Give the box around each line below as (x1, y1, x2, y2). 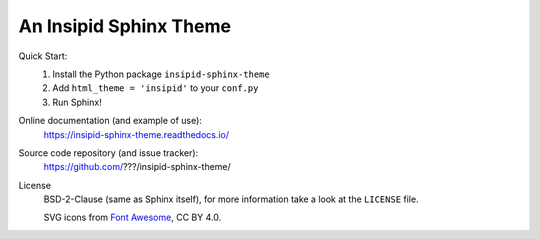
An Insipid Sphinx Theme (18, 15, 232, 37)
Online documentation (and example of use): (18, 115, 202, 127)
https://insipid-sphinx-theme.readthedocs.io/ (43, 128, 230, 140)
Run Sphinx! (52, 96, 102, 108)
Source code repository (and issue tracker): (18, 146, 199, 159)
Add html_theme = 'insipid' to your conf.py (52, 82, 259, 94)
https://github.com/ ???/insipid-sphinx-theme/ (43, 161, 232, 173)
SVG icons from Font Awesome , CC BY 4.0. (43, 211, 222, 224)
